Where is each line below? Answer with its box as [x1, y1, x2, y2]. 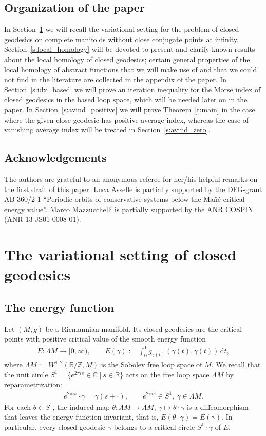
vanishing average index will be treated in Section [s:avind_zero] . [4, 124, 211, 135]
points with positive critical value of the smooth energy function [4, 333, 206, 344]
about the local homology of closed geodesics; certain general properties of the [4, 53, 250, 64]
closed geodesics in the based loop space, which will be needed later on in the [4, 94, 248, 105]
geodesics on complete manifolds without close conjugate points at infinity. [4, 33, 239, 44]
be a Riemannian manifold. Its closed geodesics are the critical [45, 323, 242, 334]
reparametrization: [4, 379, 62, 390]
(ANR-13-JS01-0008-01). [4, 214, 81, 224]
